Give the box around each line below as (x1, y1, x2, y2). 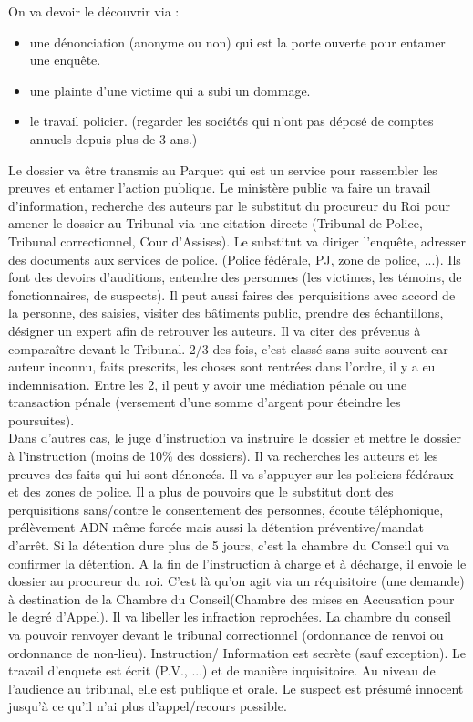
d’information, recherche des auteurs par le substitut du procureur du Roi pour (8, 195, 451, 215)
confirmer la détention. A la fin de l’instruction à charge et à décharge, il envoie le (8, 553, 467, 572)
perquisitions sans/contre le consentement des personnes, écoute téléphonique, (8, 499, 444, 518)
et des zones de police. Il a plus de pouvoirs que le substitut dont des (8, 482, 394, 501)
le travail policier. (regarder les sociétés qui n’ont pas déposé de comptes (29, 111, 434, 131)
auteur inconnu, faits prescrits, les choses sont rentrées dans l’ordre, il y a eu (8, 357, 436, 376)
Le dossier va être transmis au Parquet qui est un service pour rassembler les (8, 160, 437, 179)
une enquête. (29, 50, 101, 69)
